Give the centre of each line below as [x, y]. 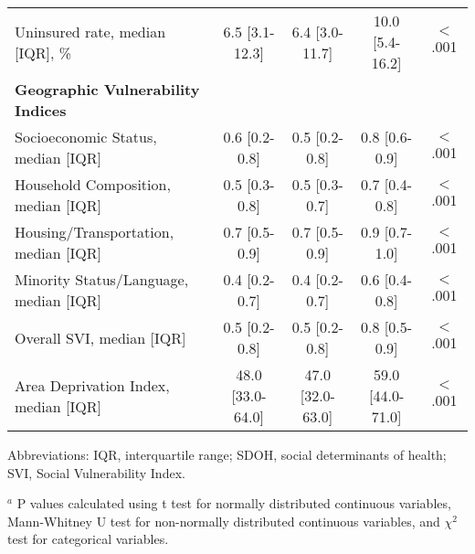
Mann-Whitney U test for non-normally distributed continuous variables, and [224, 521]
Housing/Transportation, [95, 232]
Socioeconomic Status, [86, 137]
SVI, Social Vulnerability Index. [96, 472]
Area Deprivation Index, [92, 385]
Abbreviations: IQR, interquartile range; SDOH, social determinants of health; [227, 454]
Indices [41, 110]
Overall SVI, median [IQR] [100, 337]
